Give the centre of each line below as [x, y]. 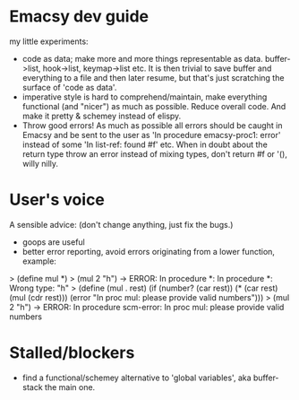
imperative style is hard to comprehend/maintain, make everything [145, 97]
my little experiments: [49, 41]
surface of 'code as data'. [69, 87]
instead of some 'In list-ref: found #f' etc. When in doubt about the [145, 144]
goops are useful [53, 242]
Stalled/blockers [72, 353]
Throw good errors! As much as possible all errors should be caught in [152, 125]
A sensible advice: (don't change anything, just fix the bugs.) [121, 224]
